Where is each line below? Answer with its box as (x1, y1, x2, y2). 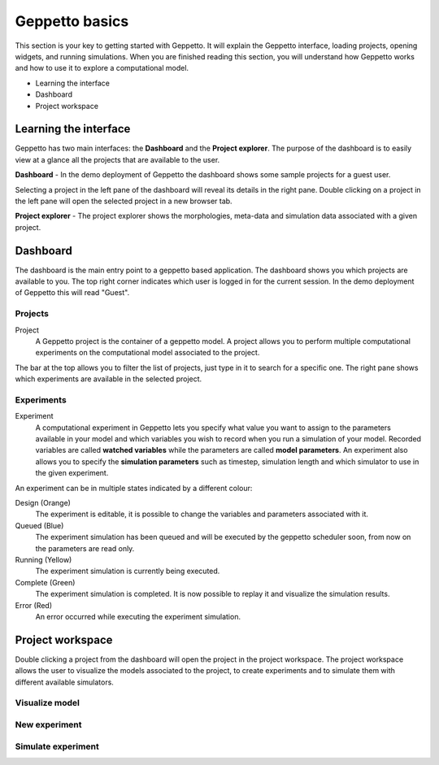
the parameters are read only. (35, 543, 135, 553)
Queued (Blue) (15, 520, 64, 530)
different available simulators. (15, 677, 114, 687)
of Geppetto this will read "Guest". (15, 288, 130, 298)
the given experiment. (35, 468, 109, 478)
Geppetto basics (15, 12, 129, 30)
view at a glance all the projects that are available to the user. (15, 154, 220, 164)
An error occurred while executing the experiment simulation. (35, 611, 241, 621)
